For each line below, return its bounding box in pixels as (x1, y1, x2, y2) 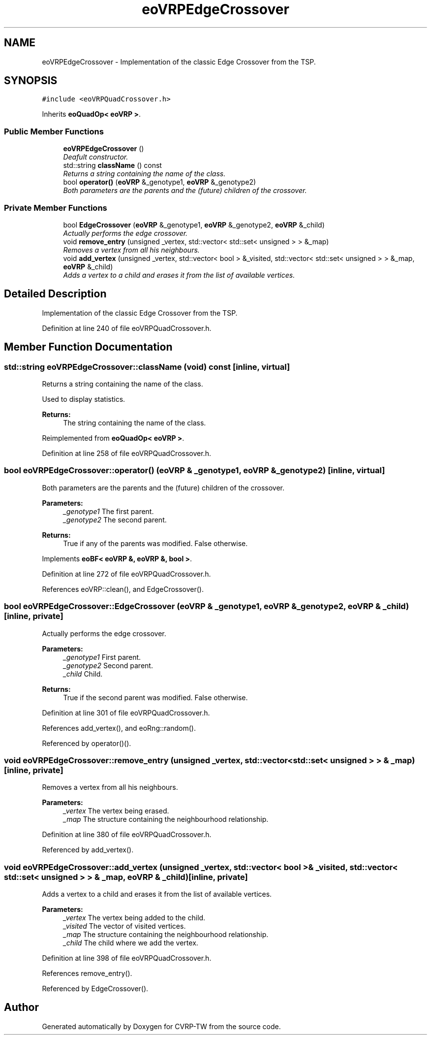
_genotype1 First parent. (63, 652, 141, 661)
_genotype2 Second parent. (63, 661, 153, 670)
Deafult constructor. (63, 153, 128, 162)
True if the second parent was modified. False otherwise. (63, 693, 248, 702)
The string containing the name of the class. (63, 419, 206, 427)
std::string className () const (63, 161, 162, 170)
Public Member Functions (4, 126, 104, 136)
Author (4, 1001, 39, 1014)
